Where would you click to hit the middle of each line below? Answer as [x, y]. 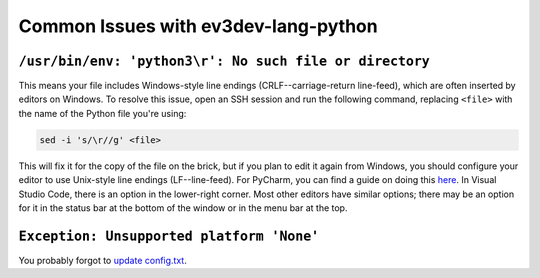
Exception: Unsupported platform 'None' [169, 236]
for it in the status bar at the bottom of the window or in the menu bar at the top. [183, 207]
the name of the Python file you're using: [102, 113]
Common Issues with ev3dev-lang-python [198, 26]
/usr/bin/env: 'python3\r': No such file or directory [224, 61]
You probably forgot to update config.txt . [102, 260]
